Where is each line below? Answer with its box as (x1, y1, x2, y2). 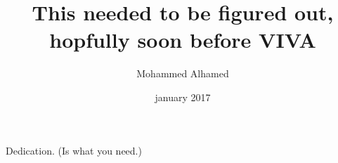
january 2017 (155, 89, 211, 104)
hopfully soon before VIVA (49, 25, 316, 54)
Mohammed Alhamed (136, 66, 229, 81)
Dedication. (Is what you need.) (6, 143, 142, 157)
